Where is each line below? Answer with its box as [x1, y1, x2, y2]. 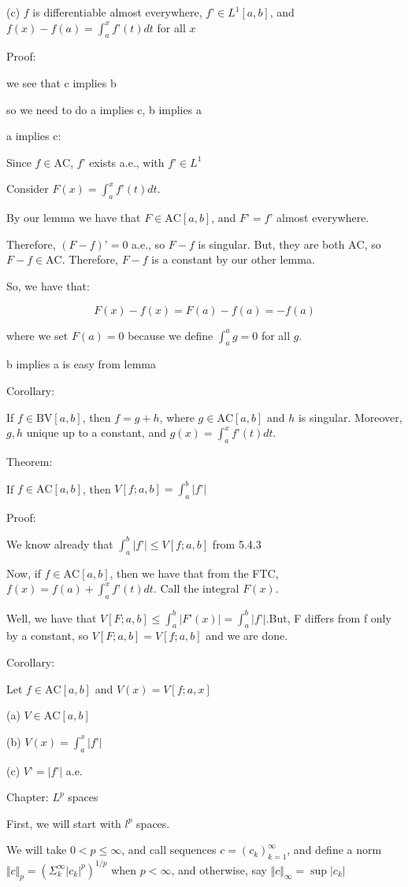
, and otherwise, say [171, 861, 267, 878]
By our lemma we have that [6, 209, 141, 226]
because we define [128, 327, 213, 343]
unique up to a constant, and [26, 424, 167, 441]
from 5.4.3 [212, 535, 261, 552]
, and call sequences [121, 841, 217, 858]
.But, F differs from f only [265, 609, 391, 626]
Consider [6, 180, 49, 197]
